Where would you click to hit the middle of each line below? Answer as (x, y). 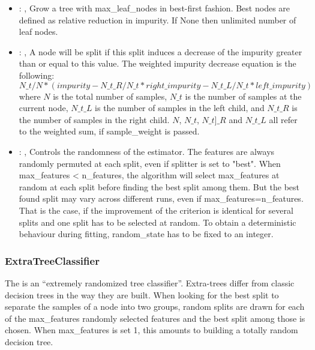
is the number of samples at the (243, 96)
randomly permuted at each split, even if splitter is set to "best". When (150, 163)
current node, (43, 108)
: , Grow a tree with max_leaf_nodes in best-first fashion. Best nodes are (154, 8)
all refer (283, 119)
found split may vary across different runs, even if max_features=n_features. (161, 198)
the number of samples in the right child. (94, 119)
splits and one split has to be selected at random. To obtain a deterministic (157, 222)
